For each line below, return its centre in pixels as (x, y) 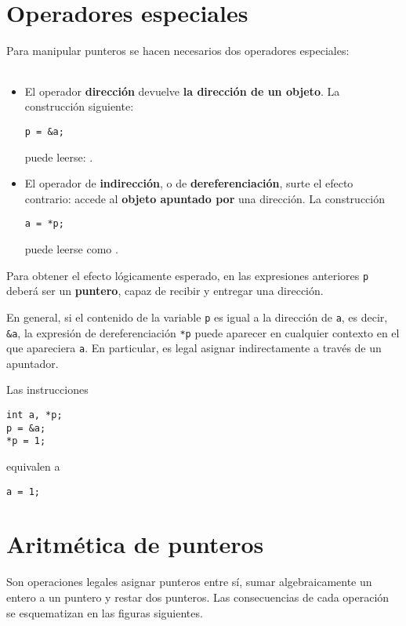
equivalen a (33, 466)
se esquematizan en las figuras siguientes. (105, 612)
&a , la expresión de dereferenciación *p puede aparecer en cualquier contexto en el (203, 332)
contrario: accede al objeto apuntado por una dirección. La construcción (205, 198)
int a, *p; (34, 415)
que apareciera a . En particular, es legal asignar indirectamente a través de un (194, 348)
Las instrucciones (47, 389)
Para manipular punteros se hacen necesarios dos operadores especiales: (178, 51)
